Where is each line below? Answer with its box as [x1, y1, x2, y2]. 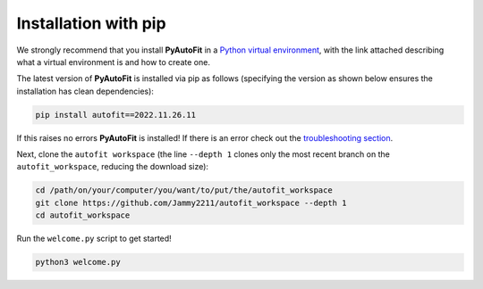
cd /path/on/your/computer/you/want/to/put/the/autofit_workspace [35, 186, 333, 195]
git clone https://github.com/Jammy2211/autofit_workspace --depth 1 [35, 197, 347, 208]
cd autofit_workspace [35, 211, 131, 220]
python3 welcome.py [35, 257, 121, 268]
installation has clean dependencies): [16, 86, 154, 96]
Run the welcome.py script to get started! [16, 233, 172, 244]
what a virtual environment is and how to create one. [16, 56, 210, 67]
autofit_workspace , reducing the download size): [16, 161, 209, 172]
